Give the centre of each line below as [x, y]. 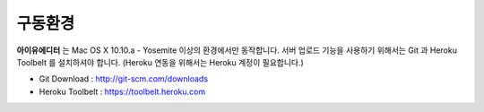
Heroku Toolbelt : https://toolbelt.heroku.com [122, 91]
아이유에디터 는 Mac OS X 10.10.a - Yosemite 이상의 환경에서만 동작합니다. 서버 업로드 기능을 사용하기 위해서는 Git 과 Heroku [237, 50]
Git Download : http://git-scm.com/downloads [124, 79]
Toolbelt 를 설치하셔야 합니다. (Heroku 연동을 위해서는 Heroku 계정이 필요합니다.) [160, 62]
